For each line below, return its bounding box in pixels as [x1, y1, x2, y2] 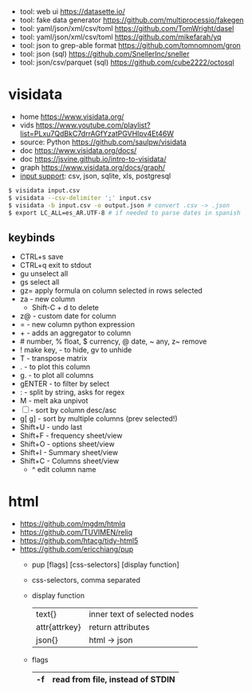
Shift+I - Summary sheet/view [19, 448, 118, 458]
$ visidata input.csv [8, 187, 81, 195]
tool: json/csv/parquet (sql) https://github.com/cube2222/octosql [19, 57, 234, 67]
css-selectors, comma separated [31, 576, 141, 585]
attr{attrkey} [35, 622, 81, 633]
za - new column [19, 294, 76, 304]
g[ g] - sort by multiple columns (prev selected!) [19, 414, 178, 423]
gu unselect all [19, 269, 69, 278]
